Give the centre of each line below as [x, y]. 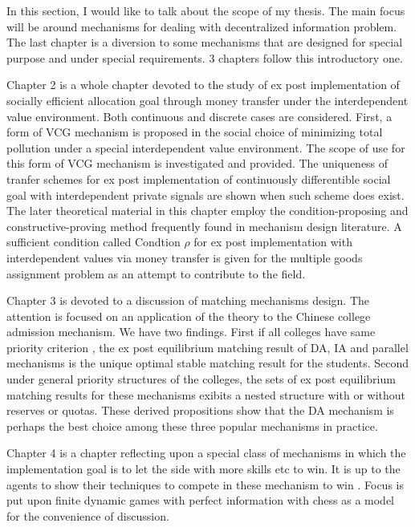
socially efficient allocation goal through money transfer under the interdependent [207, 100]
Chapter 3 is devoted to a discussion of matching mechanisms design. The [188, 300]
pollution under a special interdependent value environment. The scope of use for [206, 147]
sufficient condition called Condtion [94, 242]
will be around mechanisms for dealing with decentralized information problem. [202, 26]
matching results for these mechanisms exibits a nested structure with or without [206, 394]
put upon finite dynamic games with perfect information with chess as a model [200, 500]
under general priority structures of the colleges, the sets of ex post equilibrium [201, 379]
